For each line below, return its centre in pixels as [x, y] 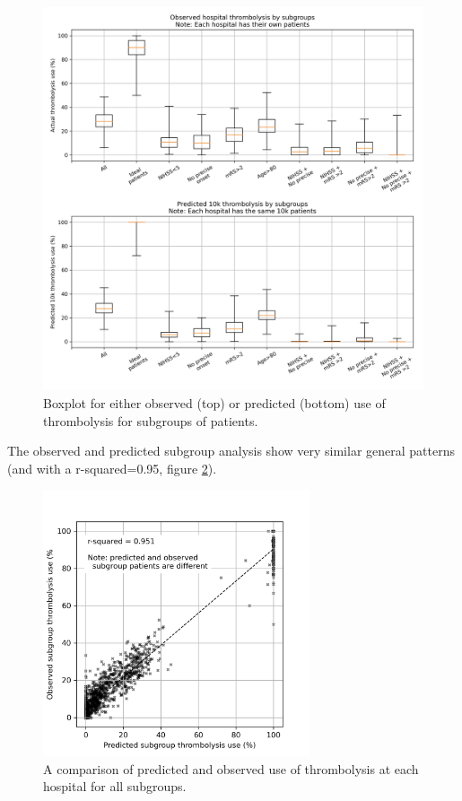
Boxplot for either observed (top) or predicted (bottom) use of [214, 402]
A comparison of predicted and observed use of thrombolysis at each [231, 768]
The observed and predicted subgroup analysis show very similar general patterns [231, 451]
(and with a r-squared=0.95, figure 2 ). [112, 468]
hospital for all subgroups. [115, 786]
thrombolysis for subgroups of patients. [151, 420]
